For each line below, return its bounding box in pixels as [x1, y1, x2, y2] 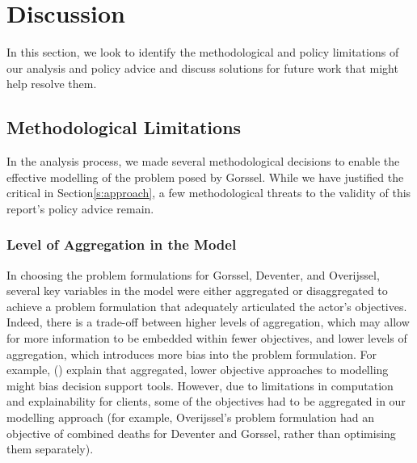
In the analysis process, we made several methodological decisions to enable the [6, 153, 400, 170]
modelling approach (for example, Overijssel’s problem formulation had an [6, 409, 375, 426]
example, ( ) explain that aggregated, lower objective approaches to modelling [6, 361, 389, 378]
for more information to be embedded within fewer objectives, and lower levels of [6, 330, 407, 347]
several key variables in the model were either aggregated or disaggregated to [6, 282, 388, 299]
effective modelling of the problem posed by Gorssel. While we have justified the [6, 168, 404, 185]
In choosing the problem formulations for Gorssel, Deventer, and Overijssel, [6, 266, 380, 283]
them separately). [6, 440, 94, 457]
